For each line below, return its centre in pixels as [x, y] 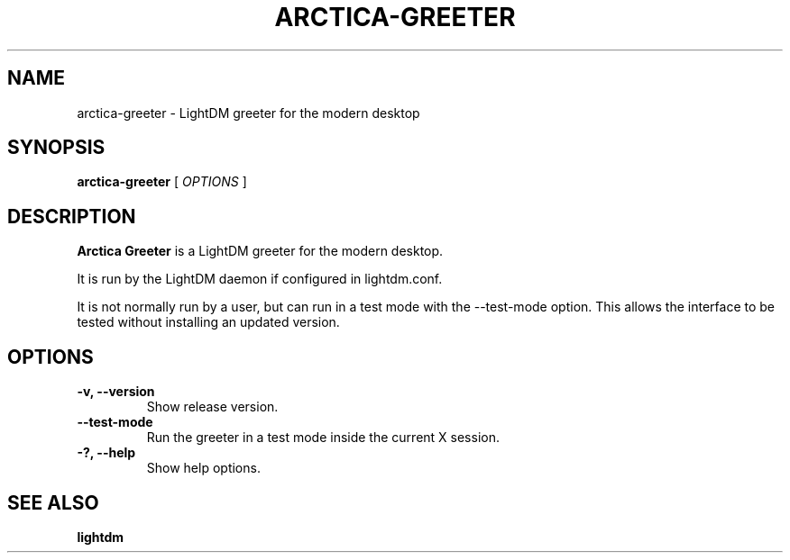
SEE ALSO [53, 502]
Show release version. [212, 407]
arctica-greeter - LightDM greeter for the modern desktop [248, 113]
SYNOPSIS [56, 148]
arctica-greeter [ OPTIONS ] [162, 182]
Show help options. [203, 468]
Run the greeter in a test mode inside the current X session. [323, 438]
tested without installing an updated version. [208, 322]
